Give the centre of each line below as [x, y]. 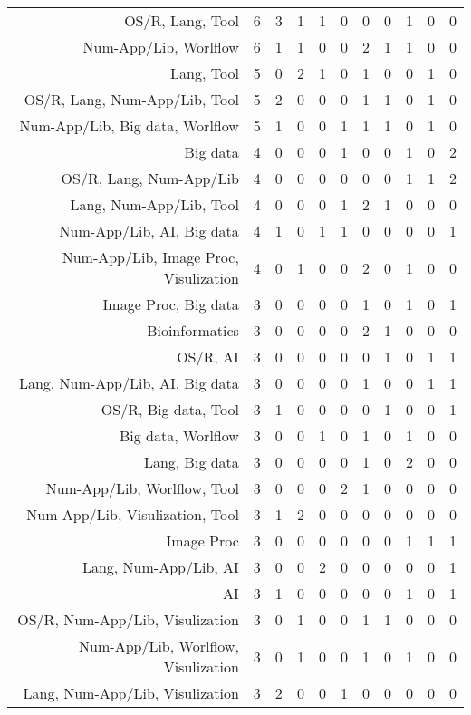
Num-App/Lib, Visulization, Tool [133, 514]
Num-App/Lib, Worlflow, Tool [142, 488]
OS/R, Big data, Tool [170, 409]
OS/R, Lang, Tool [182, 20]
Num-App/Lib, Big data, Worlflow [129, 126]
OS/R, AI [208, 357]
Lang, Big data [191, 462]
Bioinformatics [193, 330]
